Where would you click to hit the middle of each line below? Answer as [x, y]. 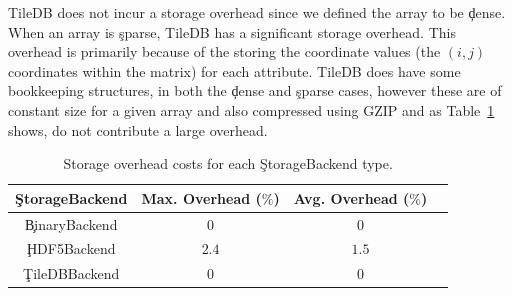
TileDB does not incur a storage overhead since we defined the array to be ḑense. [257, 12]
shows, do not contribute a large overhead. [138, 129]
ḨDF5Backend [71, 248]
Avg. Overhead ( [351, 197]
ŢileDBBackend [71, 273]
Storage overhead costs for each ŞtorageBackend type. [228, 163]
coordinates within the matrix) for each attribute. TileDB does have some [234, 70]
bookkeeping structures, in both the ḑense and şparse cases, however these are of [255, 90]
